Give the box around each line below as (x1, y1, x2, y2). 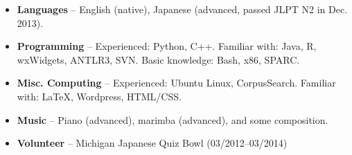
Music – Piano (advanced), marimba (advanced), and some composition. (17, 112, 328, 127)
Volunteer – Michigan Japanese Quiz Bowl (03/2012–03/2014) (17, 136, 288, 150)
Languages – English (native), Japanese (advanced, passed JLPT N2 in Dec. (17, 2, 348, 16)
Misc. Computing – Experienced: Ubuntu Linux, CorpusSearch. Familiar (17, 75, 336, 90)
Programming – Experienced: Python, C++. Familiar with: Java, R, (17, 39, 317, 53)
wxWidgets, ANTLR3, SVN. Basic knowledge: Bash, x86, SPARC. (17, 52, 300, 66)
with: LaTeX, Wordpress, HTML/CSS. (17, 89, 182, 103)
